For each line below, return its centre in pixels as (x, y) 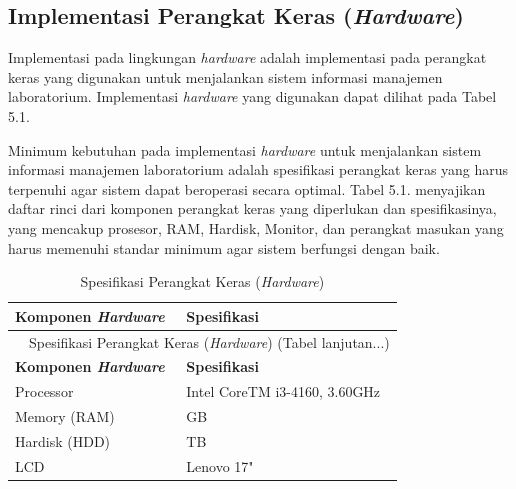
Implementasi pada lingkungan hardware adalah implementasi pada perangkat (247, 57)
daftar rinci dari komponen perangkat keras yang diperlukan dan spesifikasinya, (252, 208)
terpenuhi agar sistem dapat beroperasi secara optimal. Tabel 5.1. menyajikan (247, 188)
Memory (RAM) (65, 416)
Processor (44, 391)
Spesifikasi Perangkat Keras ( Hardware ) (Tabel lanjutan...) (209, 341)
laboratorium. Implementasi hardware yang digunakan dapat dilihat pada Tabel (252, 96)
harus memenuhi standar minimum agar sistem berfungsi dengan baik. (224, 247)
